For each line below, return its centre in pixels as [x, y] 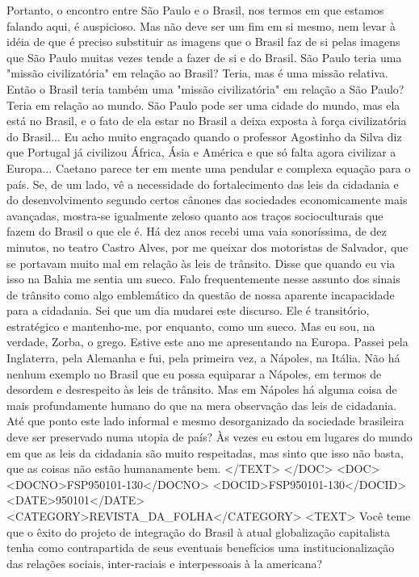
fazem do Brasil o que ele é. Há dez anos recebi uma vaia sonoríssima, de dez [197, 231]
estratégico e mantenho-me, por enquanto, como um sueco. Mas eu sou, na [191, 326]
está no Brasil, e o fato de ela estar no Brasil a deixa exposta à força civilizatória [207, 121]
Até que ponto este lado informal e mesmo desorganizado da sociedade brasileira [205, 421]
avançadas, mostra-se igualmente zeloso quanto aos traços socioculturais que [195, 215]
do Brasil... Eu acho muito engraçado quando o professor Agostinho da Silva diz [204, 136]
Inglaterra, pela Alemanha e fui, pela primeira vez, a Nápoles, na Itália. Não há [203, 358]
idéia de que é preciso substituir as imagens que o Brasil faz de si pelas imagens [203, 42]
